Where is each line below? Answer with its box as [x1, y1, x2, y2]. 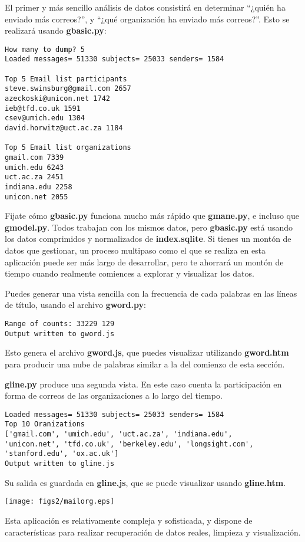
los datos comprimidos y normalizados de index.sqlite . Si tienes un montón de [5, 232, 291, 245]
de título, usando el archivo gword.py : [5, 298, 146, 311]
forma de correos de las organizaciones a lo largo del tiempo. [5, 389, 223, 402]
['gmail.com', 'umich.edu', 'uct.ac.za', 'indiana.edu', [5, 430, 233, 439]
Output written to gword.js [5, 329, 115, 338]
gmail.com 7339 [5, 153, 64, 162]
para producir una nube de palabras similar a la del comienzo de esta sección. [5, 357, 285, 370]
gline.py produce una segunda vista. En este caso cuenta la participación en [5, 377, 282, 390]
